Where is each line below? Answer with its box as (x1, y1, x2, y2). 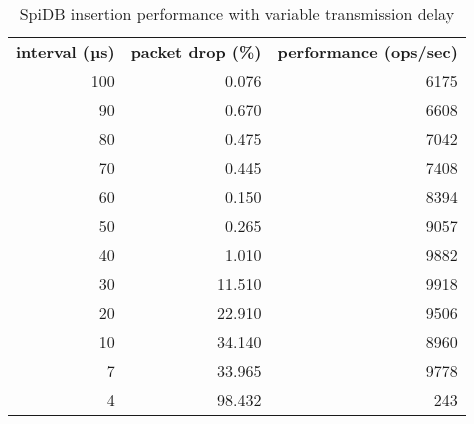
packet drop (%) (130, 40, 262, 63)
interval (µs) (16, 40, 115, 63)
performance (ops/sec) (277, 40, 458, 63)
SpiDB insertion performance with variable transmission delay (19, 2, 455, 25)
